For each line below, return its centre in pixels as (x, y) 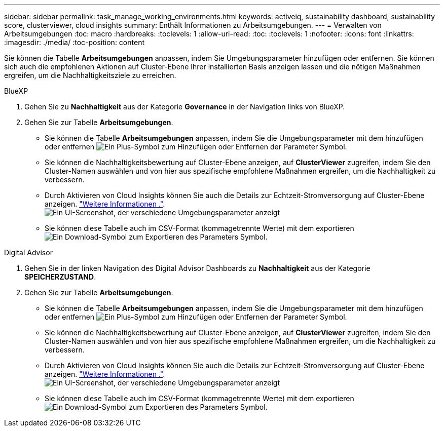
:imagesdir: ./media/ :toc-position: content (74, 42)
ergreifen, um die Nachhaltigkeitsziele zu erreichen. (90, 75)
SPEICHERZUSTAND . (60, 277)
